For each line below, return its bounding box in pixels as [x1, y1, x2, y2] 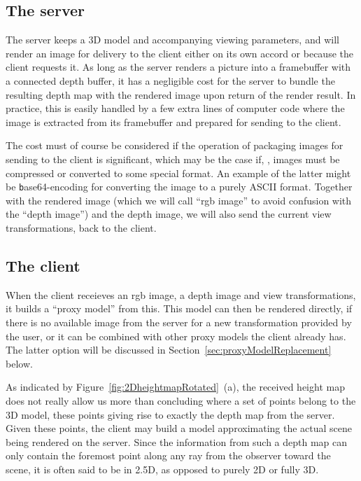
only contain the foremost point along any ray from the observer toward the [6, 448, 331, 463]
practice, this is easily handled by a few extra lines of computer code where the [6, 101, 345, 116]
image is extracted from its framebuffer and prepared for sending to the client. [6, 114, 341, 129]
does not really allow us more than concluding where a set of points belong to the [6, 393, 356, 407]
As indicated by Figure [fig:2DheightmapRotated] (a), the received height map [6, 379, 345, 394]
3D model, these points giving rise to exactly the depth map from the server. [6, 407, 335, 421]
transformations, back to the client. [6, 220, 157, 235]
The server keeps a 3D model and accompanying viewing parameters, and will [6, 32, 339, 47]
